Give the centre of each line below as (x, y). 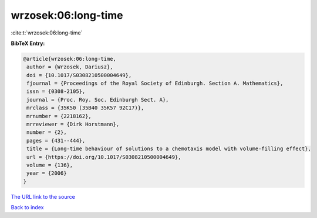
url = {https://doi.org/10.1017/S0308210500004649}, (104, 157)
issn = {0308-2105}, (56, 91)
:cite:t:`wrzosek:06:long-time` (47, 33)
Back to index (27, 207)
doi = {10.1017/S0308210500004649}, (79, 75)
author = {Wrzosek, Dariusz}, (70, 67)
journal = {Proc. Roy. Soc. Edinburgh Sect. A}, (98, 100)
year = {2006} (47, 173)
